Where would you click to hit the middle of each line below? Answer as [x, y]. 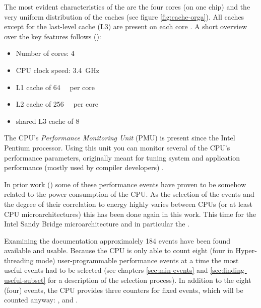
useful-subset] [25, 280]
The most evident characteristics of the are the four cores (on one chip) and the [127, 7]
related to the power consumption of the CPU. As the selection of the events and [129, 194]
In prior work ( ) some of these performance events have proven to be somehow [125, 184]
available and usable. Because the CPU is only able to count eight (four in [119, 250]
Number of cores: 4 [45, 53]
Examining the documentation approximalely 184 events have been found [117, 240]
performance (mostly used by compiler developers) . [84, 167]
